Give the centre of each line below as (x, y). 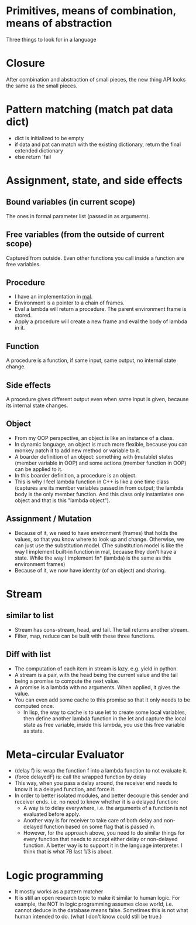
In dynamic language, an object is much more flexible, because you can (101, 444)
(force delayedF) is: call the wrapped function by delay (80, 777)
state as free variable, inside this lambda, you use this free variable (104, 724)
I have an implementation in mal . (53, 297)
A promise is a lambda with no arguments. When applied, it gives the (97, 687)
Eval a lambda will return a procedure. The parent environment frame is (100, 309)
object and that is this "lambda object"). (62, 500)
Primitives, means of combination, (91, 11)
